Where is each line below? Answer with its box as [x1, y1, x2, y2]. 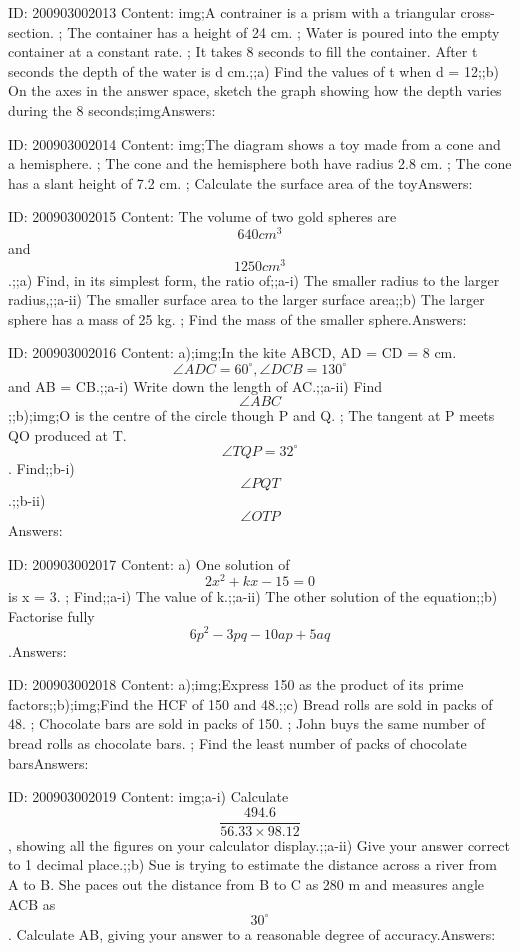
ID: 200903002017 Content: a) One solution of [8, 553, 290, 574]
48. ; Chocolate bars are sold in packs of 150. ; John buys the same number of [8, 713, 486, 734]
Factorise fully [8, 605, 95, 626]
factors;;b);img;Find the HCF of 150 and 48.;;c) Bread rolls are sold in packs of [8, 693, 493, 714]
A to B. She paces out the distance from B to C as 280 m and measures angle [8, 873, 484, 894]
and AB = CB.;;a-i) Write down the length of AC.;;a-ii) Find [8, 375, 382, 396]
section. [8, 21, 54, 42]
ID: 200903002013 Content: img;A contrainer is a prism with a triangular [8, 2, 456, 22]
